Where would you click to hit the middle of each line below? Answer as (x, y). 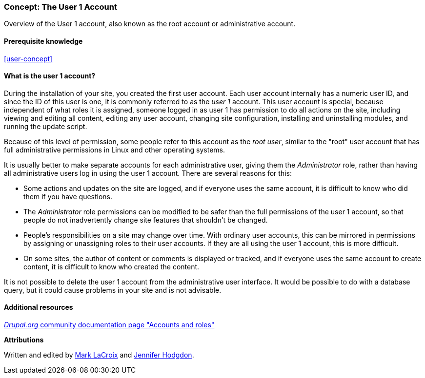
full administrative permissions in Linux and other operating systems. (115, 150)
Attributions (24, 340)
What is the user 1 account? (50, 76)
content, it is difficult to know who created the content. (111, 266)
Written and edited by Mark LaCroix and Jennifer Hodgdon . (99, 355)
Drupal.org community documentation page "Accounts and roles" (109, 325)
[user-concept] (28, 58)
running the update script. (46, 126)
